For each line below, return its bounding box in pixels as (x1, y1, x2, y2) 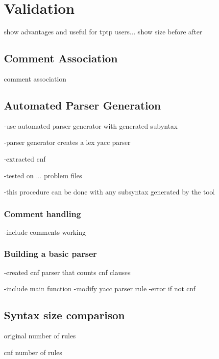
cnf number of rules (4, 347, 62, 357)
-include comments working (4, 226, 86, 237)
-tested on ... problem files (4, 170, 82, 180)
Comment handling (4, 207, 81, 220)
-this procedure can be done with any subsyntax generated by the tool (4, 187, 215, 197)
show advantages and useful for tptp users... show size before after (4, 27, 202, 37)
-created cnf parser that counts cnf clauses (4, 267, 131, 277)
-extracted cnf (4, 153, 46, 164)
